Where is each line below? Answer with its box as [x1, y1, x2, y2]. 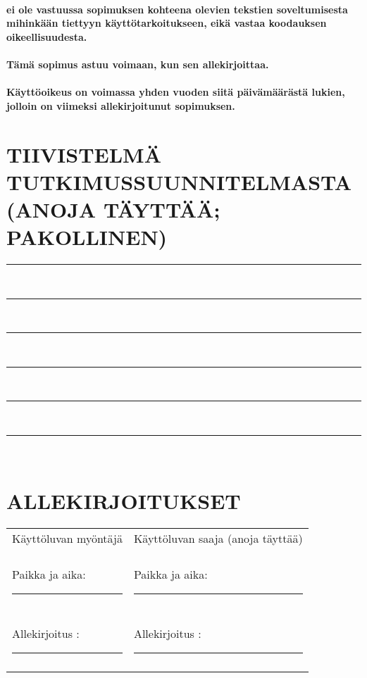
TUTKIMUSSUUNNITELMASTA [6, 167, 352, 196]
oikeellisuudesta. [6, 29, 87, 44]
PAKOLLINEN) [6, 222, 168, 251]
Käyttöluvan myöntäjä [12, 529, 123, 546]
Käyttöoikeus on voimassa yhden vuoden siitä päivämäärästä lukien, [6, 84, 345, 99]
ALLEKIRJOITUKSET [6, 486, 241, 515]
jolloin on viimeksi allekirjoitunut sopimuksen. [6, 98, 235, 113]
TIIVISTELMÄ [6, 139, 161, 168]
